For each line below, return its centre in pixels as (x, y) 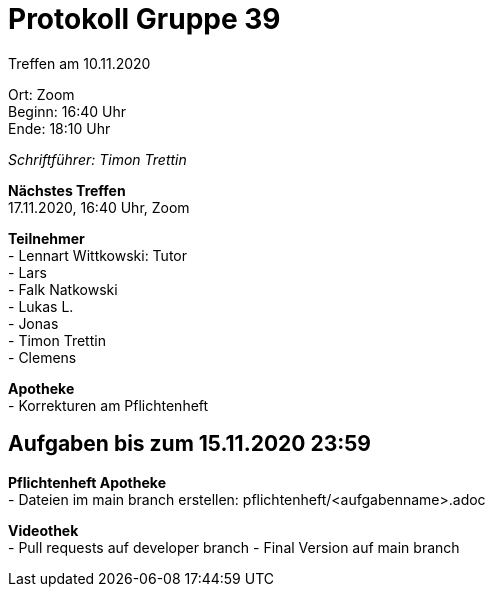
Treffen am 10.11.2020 (79, 63)
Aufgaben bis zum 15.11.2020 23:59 (189, 444)
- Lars (27, 272)
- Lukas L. (41, 306)
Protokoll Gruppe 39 (144, 19)
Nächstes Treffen (67, 190)
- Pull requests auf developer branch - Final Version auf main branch (234, 547)
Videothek (43, 530)
